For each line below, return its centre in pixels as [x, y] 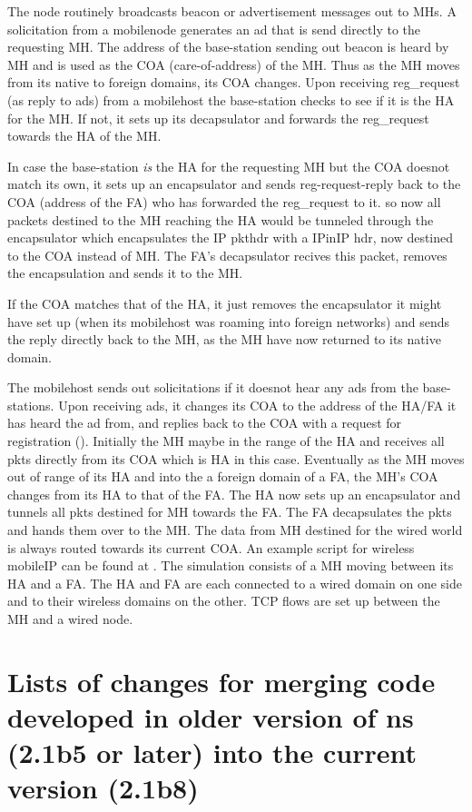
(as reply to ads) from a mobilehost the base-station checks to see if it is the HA [231, 99]
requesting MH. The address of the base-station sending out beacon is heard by [228, 47]
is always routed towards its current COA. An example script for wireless [211, 547]
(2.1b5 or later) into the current [212, 753]
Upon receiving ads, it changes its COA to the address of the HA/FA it [257, 405]
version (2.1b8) [103, 788]
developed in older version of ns [211, 716]
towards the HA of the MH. [84, 136]
